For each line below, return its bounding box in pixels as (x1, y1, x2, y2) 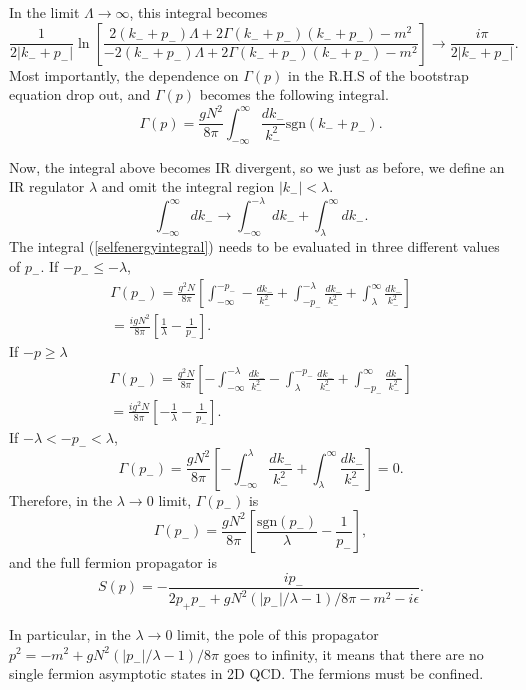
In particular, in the (9, 623, 131, 644)
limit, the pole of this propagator (177, 623, 379, 644)
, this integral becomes (129, 2, 268, 22)
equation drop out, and (9, 84, 151, 105)
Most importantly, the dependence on (9, 64, 239, 85)
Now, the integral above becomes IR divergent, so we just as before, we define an (9, 156, 505, 177)
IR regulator (9, 176, 85, 197)
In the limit (9, 2, 80, 22)
